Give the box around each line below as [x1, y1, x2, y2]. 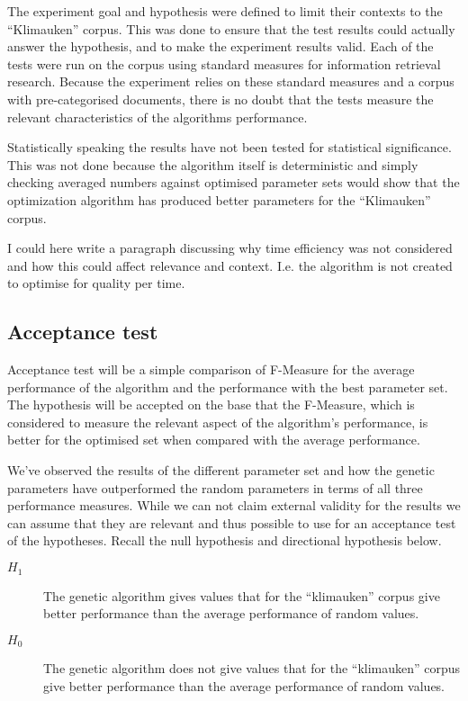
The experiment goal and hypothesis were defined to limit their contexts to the [7, 2, 443, 20]
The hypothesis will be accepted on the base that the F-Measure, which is [7, 395, 415, 414]
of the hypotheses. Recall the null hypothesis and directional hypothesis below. [7, 531, 442, 550]
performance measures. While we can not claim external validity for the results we [7, 496, 461, 515]
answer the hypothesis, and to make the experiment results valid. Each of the [7, 37, 434, 56]
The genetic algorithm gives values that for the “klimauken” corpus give [43, 586, 440, 605]
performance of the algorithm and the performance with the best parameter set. [7, 377, 448, 396]
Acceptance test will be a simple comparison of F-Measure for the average [7, 360, 415, 379]
